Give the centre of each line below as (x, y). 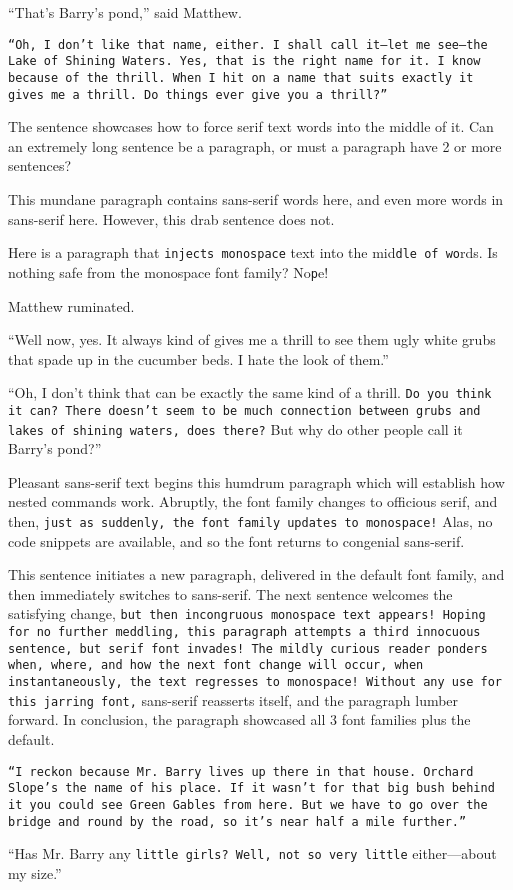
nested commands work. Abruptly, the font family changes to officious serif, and (253, 501)
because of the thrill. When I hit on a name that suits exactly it (241, 77)
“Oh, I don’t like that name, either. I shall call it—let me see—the (248, 44)
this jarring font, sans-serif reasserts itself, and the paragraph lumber (233, 699)
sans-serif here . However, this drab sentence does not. (171, 218)
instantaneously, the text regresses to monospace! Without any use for (255, 682)
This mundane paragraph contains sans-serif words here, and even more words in (256, 199)
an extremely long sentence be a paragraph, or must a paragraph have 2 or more (255, 145)
